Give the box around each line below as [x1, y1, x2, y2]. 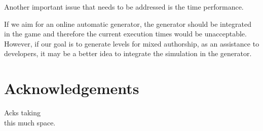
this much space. [4, 117, 56, 127]
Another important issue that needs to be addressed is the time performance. [4, 2, 244, 12]
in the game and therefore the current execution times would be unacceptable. [4, 28, 247, 39]
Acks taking [4, 107, 41, 118]
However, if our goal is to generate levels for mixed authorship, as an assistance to [4, 38, 259, 49]
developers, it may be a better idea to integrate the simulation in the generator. [4, 48, 252, 59]
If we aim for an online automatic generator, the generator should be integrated [4, 18, 251, 29]
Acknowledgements [4, 78, 139, 99]
